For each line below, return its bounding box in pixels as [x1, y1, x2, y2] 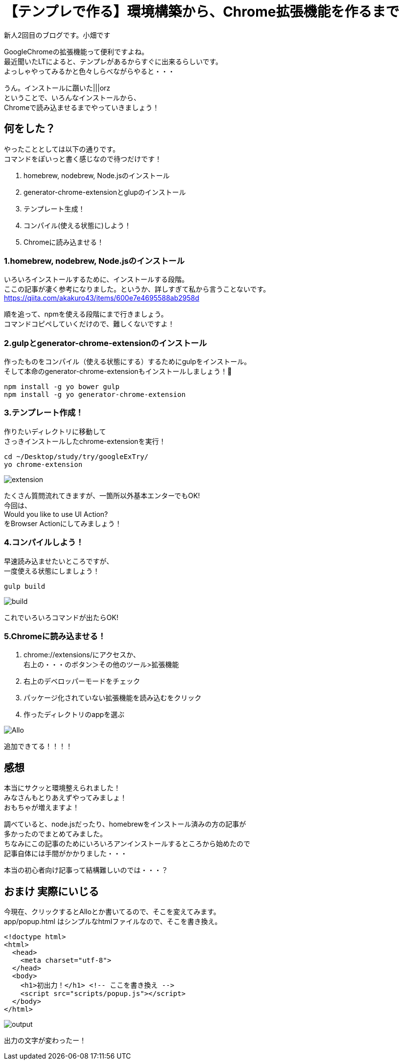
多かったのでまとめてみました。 [4, 830, 107, 838]
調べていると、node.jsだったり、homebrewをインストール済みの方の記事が [4, 820, 246, 829]
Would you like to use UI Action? [4, 509, 108, 518]
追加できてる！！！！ [4, 742, 72, 751]
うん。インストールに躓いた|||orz [4, 83, 111, 92]
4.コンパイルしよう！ [4, 537, 84, 548]
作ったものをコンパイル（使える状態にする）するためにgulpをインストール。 [4, 357, 251, 366]
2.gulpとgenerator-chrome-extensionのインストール [4, 338, 207, 348]
